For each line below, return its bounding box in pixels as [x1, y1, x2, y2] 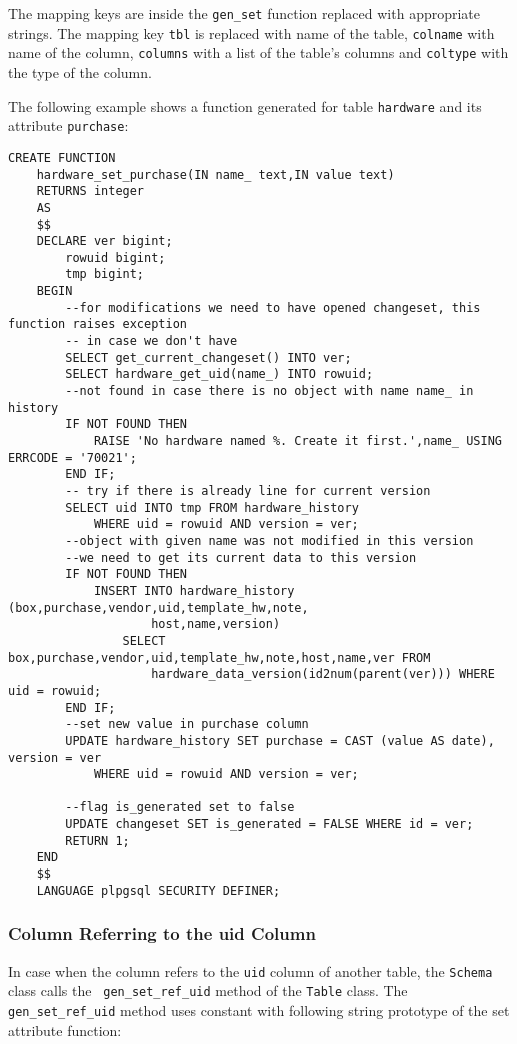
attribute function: [8, 1019, 122, 1040]
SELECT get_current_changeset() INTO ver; [65, 350, 352, 365]
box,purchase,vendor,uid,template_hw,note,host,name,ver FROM [8, 650, 431, 665]
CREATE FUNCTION [8, 150, 116, 165]
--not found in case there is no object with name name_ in [65, 384, 474, 399]
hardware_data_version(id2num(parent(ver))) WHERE [151, 667, 495, 682]
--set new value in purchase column [65, 717, 309, 732]
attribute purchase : [8, 115, 129, 136]
